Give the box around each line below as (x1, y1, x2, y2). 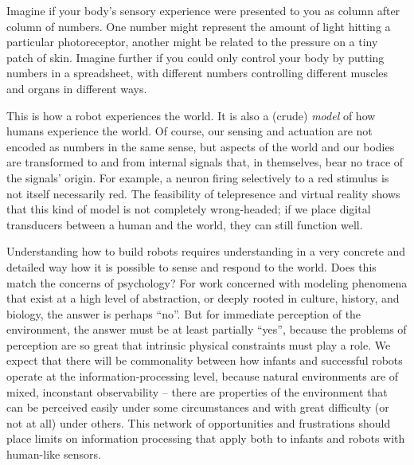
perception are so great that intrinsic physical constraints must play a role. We (6, 336, 391, 353)
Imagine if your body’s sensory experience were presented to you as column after (6, 2, 400, 18)
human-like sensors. (6, 446, 101, 463)
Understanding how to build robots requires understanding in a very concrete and (6, 243, 406, 260)
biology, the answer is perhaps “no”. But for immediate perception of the (6, 305, 361, 322)
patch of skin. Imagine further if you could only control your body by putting (6, 49, 385, 65)
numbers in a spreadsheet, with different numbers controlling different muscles (6, 64, 389, 81)
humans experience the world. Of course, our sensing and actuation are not (6, 123, 373, 139)
